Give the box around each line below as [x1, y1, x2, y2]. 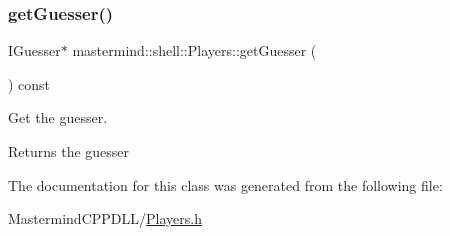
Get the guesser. [8, 107, 108, 128]
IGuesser [8, 40, 61, 61]
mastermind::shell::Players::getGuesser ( [72, 40, 317, 61]
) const [8, 73, 51, 94]
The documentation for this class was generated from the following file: [8, 174, 443, 195]
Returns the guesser [8, 141, 130, 161]
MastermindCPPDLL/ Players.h [8, 208, 202, 229]
